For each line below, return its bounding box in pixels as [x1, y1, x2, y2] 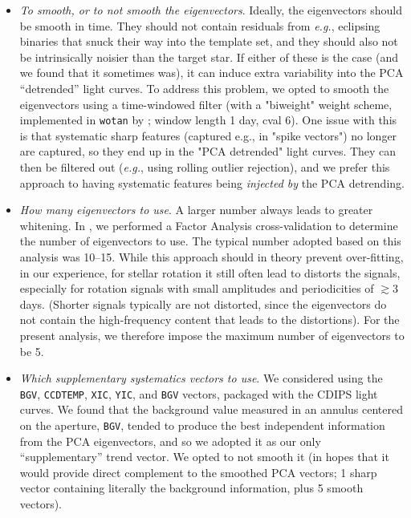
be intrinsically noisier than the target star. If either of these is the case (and [19, 48, 398, 65]
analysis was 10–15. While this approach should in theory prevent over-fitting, [19, 248, 404, 265]
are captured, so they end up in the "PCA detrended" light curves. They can [19, 143, 397, 160]
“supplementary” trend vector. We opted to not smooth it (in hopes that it [19, 448, 389, 465]
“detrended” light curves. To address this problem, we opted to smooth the [19, 79, 389, 96]
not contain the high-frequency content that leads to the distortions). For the [19, 311, 400, 328]
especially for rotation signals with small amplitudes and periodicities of [19, 280, 374, 297]
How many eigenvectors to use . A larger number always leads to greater [19, 201, 373, 218]
